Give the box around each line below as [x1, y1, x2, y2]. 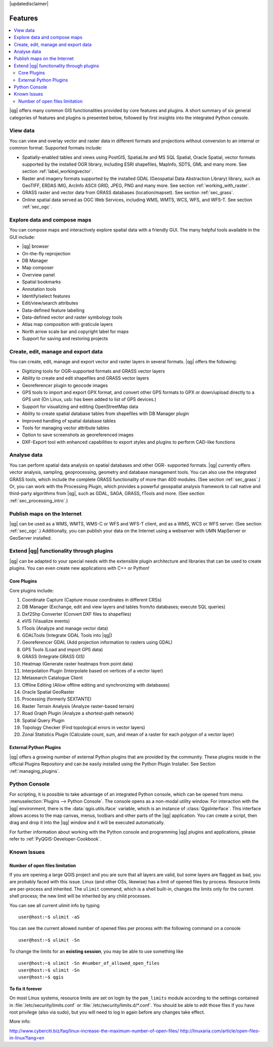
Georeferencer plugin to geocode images [22, 382, 108, 388]
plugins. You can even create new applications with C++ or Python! [9, 565, 150, 571]
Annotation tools [22, 286, 57, 292]
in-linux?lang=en [9, 1035, 45, 1041]
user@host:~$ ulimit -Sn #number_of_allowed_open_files [18, 960, 160, 966]
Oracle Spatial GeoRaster [22, 689, 75, 695]
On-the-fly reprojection [22, 250, 71, 256]
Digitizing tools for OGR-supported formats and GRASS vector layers [22, 368, 165, 374]
